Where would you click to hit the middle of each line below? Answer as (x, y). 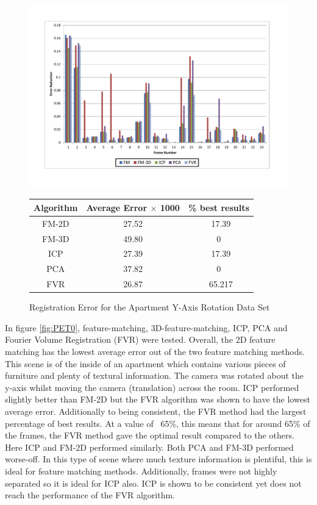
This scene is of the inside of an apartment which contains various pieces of (145, 363)
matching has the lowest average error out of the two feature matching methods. (155, 351)
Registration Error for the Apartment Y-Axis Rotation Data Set (150, 307)
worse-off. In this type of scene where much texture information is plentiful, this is (158, 459)
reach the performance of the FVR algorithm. (90, 495)
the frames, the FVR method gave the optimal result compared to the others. (150, 435)
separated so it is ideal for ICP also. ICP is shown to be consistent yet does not (153, 483)
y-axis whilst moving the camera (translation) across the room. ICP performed (152, 387)
